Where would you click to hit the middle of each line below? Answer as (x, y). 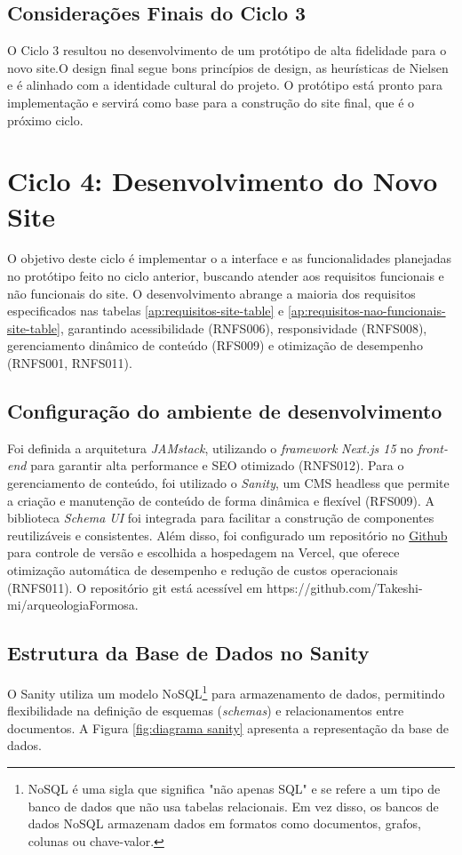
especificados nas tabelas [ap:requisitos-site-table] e (146, 311)
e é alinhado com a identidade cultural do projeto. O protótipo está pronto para (225, 85)
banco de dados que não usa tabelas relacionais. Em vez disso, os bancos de (233, 806)
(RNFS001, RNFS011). (70, 363)
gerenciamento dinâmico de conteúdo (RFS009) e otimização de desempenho (215, 345)
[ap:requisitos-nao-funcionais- (366, 311)
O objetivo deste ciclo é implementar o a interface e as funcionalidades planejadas (230, 258)
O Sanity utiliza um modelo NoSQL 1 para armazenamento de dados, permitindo (226, 691)
